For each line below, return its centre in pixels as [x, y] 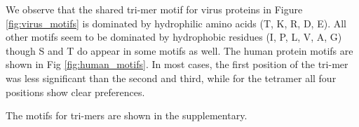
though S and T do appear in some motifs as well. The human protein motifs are [179, 50]
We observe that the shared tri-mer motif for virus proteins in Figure [154, 9]
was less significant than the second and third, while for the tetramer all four [171, 78]
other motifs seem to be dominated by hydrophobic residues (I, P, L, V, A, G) [174, 37]
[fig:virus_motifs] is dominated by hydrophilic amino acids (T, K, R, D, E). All [176, 23]
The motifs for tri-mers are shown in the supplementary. [127, 115]
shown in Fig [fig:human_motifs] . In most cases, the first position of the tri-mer [177, 64]
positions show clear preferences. [75, 92]
